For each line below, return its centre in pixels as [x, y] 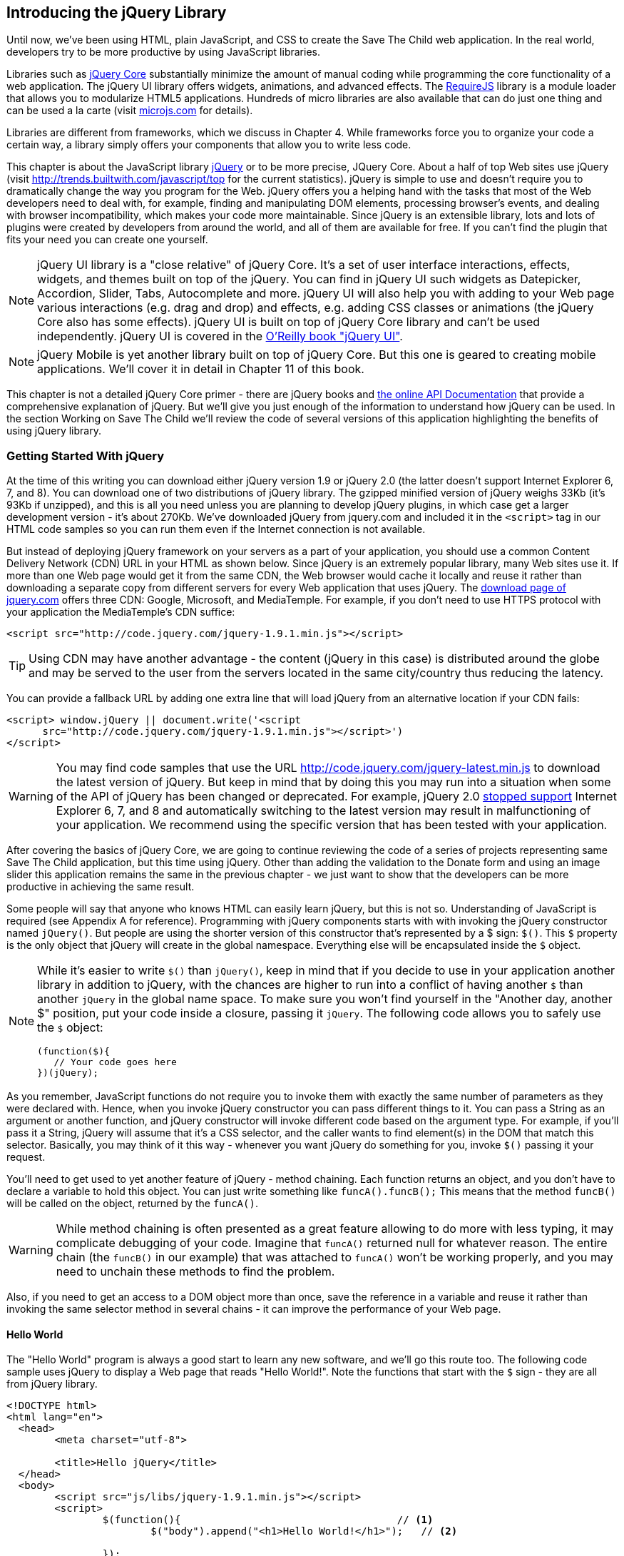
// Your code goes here [115, 1062]
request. [26, 1157]
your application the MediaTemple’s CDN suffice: [121, 612]
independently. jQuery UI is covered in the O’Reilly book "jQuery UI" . [220, 336]
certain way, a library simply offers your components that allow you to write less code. [209, 145]
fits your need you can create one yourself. [107, 240]
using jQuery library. [54, 431]
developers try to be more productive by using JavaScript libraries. [163, 52]
